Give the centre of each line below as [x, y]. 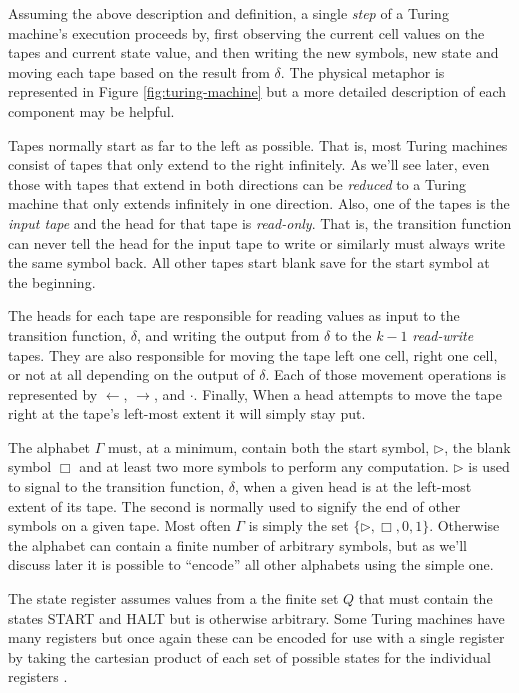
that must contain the [425, 598]
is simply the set [298, 525]
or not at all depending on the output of [131, 374]
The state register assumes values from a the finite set [173, 598]
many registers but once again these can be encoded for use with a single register [256, 637]
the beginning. [52, 281]
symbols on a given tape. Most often [119, 525]
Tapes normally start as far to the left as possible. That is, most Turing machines [258, 144]
